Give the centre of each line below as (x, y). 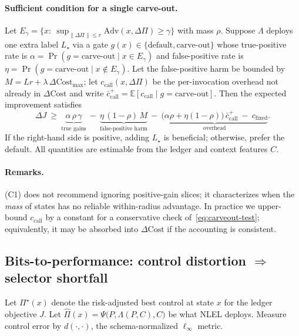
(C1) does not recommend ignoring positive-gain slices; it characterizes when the (150, 194)
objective (21, 313)
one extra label (32, 44)
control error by (33, 325)
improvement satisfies (43, 104)
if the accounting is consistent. (222, 228)
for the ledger (248, 302)
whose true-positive (252, 44)
